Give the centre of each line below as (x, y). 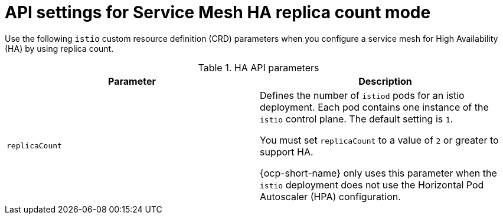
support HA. (287, 152)
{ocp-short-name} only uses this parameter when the (378, 173)
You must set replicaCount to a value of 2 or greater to (379, 140)
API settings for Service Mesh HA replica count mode (218, 12)
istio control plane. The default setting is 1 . (357, 119)
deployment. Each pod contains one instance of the (374, 107)
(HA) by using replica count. (59, 48)
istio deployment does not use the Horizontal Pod (372, 185)
